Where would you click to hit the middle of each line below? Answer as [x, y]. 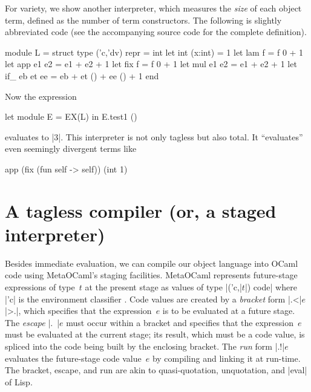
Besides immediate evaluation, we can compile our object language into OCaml [152, 263]
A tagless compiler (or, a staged [141, 210]
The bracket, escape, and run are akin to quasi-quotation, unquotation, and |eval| [156, 370]
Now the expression [41, 96]
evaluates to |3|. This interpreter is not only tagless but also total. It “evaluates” [154, 136]
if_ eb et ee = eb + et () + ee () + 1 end [82, 75]
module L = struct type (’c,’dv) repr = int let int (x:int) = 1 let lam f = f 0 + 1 [154, 52]
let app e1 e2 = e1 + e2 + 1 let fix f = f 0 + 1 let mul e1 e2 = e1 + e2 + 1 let [151, 64]
